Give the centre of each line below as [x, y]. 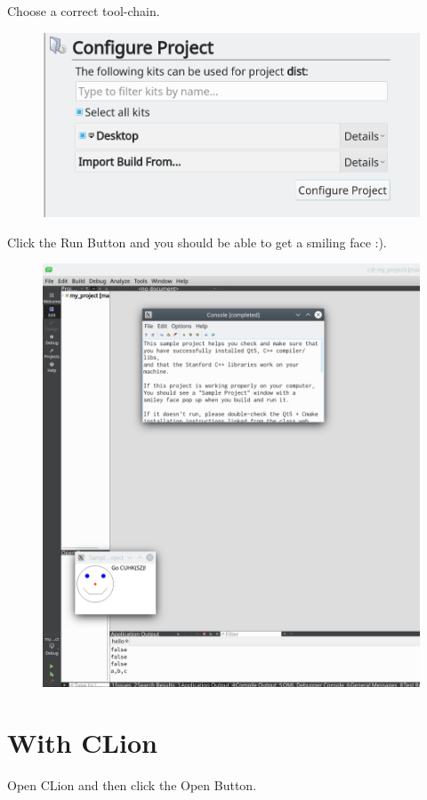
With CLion [82, 743]
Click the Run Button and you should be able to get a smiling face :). [197, 242]
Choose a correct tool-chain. [84, 11]
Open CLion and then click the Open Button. [132, 785]
